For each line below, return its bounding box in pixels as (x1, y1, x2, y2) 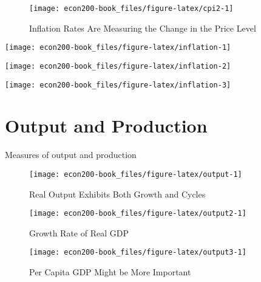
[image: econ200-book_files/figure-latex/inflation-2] (5, 61, 231, 70)
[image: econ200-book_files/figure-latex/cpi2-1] (29, 4, 234, 13)
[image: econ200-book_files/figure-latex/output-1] (29, 170, 242, 179)
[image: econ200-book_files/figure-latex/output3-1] (29, 248, 246, 257)
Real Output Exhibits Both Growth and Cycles (29, 187, 206, 200)
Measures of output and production (5, 148, 137, 161)
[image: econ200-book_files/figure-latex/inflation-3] (5, 80, 231, 89)
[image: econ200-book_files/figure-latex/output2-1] (29, 209, 246, 218)
